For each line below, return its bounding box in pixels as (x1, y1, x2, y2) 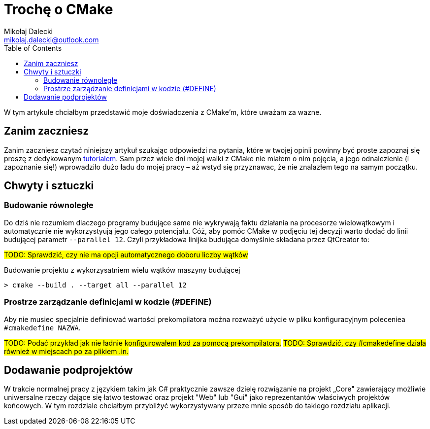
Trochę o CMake (4, 1, 113, 18)
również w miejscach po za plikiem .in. (4, 347, 129, 356)
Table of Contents (4, 43, 62, 52)
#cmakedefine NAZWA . (4, 323, 81, 332)
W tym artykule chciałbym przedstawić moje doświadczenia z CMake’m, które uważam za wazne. (4, 107, 322, 116)
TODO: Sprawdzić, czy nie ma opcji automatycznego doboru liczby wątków (4, 250, 248, 259)
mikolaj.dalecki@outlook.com (4, 35, 99, 44)
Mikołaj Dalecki (4, 27, 53, 36)
